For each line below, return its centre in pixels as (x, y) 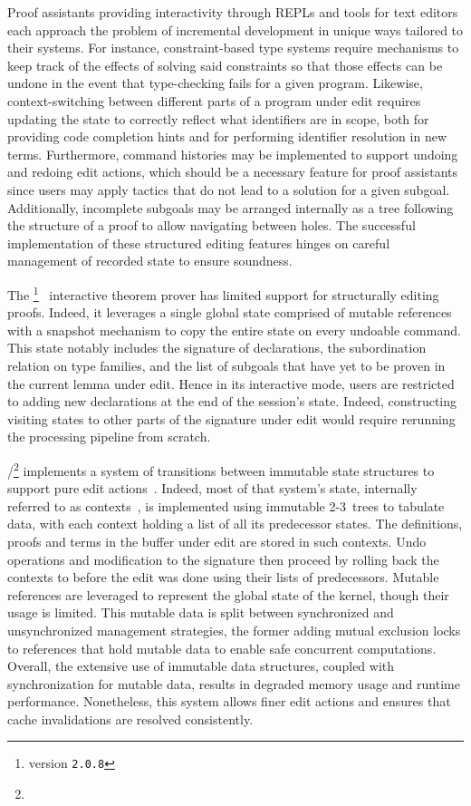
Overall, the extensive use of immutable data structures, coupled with (201, 666)
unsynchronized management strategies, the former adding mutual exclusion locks (234, 630)
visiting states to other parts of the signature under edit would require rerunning (231, 418)
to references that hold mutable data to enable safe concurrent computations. (222, 648)
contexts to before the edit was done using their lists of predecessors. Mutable (223, 577)
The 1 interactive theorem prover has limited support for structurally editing (223, 293)
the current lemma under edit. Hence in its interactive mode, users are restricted (231, 383)
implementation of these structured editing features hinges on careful (199, 243)
